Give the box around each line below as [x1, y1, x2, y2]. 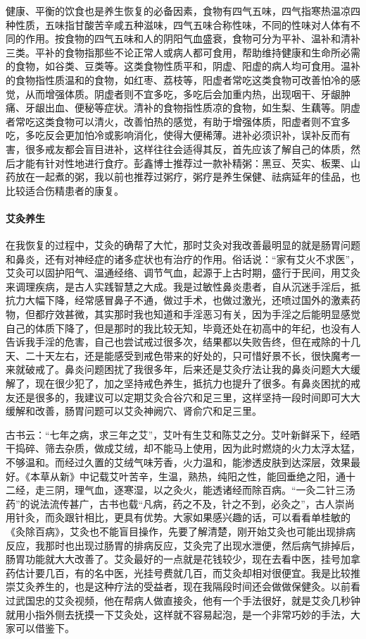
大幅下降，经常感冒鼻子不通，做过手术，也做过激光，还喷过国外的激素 [25, 293, 351, 308]
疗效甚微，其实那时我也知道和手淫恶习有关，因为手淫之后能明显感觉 [44, 307, 360, 322]
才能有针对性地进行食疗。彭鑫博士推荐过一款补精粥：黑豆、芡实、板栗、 [15, 155, 351, 170]
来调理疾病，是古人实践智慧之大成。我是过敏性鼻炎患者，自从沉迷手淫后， [6, 279, 351, 293]
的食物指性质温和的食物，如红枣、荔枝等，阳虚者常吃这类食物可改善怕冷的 [6, 72, 351, 87]
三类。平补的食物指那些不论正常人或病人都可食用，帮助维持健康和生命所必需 [6, 44, 360, 59]
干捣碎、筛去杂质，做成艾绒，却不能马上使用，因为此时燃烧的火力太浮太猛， [6, 441, 360, 456]
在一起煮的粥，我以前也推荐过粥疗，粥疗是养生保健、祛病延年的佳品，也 [25, 169, 360, 184]
